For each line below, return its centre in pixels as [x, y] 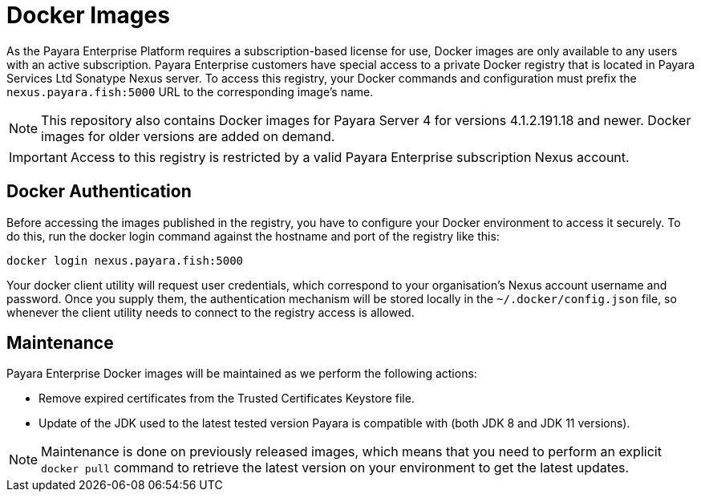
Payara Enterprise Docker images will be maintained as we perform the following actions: [242, 374]
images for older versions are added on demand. [188, 136]
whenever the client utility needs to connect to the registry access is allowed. [211, 312]
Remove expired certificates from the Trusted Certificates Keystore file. [227, 399]
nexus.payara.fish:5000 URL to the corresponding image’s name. [190, 91]
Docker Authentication [99, 192]
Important [38, 157]
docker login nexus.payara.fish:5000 [125, 260]
